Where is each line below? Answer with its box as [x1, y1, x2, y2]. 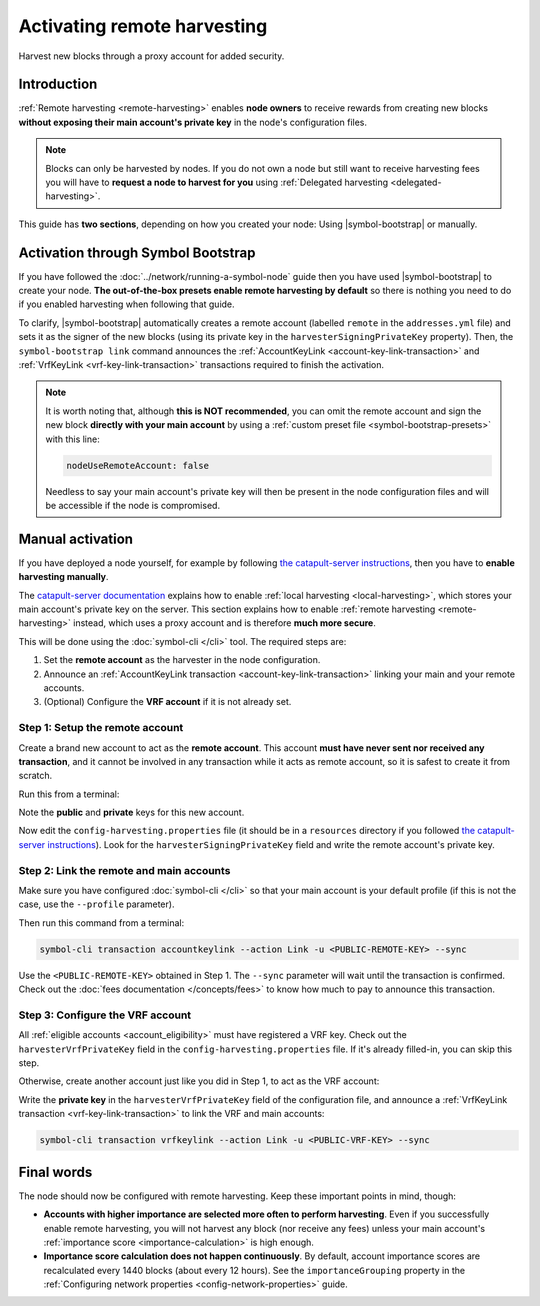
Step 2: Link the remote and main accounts [18, 863, 231, 877]
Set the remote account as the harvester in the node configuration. [43, 654, 321, 666]
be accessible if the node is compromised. [45, 499, 220, 511]
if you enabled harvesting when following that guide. [18, 298, 235, 310]
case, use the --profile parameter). [18, 898, 175, 910]
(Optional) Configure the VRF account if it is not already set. [43, 696, 292, 708]
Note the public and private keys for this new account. [18, 806, 245, 819]
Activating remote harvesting [18, 15, 268, 37]
